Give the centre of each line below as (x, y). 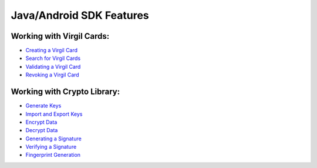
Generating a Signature (53, 139)
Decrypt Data (42, 130)
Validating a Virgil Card (53, 66)
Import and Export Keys (54, 114)
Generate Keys (43, 106)
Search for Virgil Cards (53, 58)
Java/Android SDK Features (80, 15)
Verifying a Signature (51, 147)
